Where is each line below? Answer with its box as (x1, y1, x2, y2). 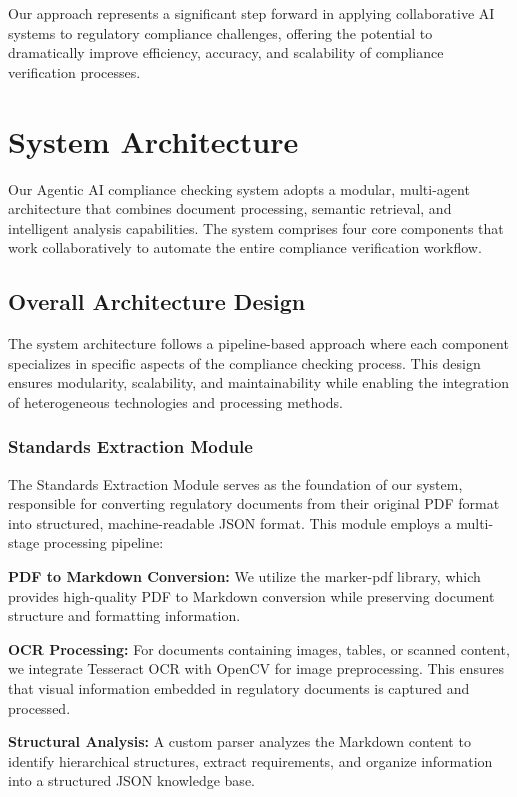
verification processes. (8, 61, 141, 82)
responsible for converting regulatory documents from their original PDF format (8, 493, 500, 514)
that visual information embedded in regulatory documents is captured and (8, 678, 470, 699)
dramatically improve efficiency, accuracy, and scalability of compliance (8, 42, 444, 63)
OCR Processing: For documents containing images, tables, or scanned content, (8, 638, 510, 659)
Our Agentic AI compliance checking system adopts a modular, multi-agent (8, 178, 470, 199)
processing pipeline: (43, 532, 164, 553)
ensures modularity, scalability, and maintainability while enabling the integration (8, 372, 509, 393)
